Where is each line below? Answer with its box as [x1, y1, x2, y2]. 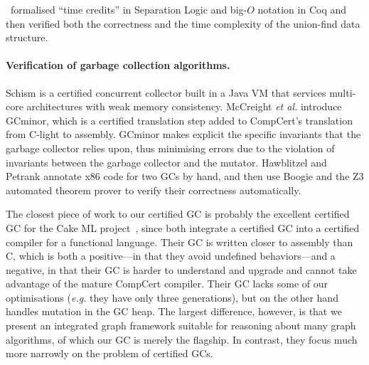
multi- [329, 85, 356, 100]
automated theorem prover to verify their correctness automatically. [6, 182, 301, 197]
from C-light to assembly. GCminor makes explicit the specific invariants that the [6, 127, 361, 142]
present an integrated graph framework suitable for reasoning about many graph [6, 318, 356, 333]
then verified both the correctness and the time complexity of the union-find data [6, 16, 360, 31]
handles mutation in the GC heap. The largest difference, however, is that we [6, 304, 342, 319]
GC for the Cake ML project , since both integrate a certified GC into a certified [6, 220, 360, 235]
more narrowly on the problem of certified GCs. [6, 346, 213, 361]
